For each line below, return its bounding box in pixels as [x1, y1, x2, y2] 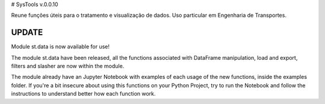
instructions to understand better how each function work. [11, 90, 156, 97]
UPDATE [11, 27, 43, 38]
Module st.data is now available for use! [11, 43, 110, 50]
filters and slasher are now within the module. [11, 63, 125, 70]
